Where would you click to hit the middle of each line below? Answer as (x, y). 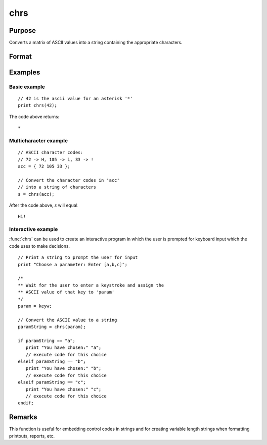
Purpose (22, 30)
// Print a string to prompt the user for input (78, 257)
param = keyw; (35, 306)
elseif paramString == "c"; (52, 382)
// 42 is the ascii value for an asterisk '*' (75, 99)
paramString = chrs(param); (52, 327)
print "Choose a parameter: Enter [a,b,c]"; (73, 264)
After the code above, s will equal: (44, 205)
